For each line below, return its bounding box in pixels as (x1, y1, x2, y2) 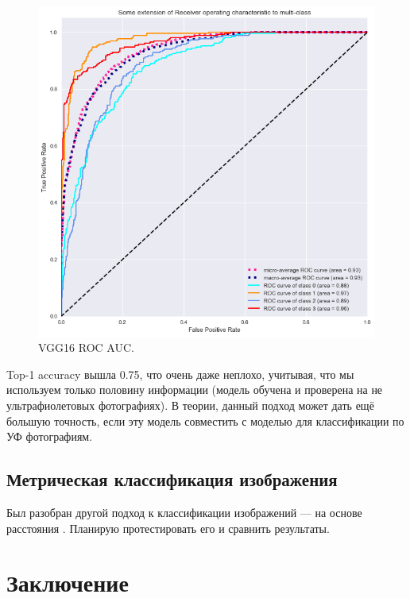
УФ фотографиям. (6, 428, 93, 445)
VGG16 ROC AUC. (38, 339, 134, 356)
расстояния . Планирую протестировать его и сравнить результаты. (6, 519, 330, 536)
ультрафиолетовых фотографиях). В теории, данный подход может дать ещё (6, 397, 374, 414)
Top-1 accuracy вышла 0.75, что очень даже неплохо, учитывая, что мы (6, 365, 354, 382)
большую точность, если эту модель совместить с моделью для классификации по (6, 412, 404, 429)
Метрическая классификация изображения (6, 467, 338, 492)
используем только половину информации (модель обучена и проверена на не (6, 381, 383, 398)
